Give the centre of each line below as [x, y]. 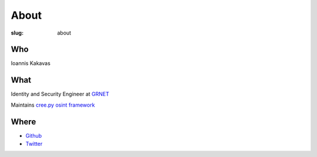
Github [34, 135]
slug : [17, 33]
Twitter [34, 144]
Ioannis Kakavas [31, 63]
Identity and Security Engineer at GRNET [60, 94]
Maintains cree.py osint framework [53, 105]
